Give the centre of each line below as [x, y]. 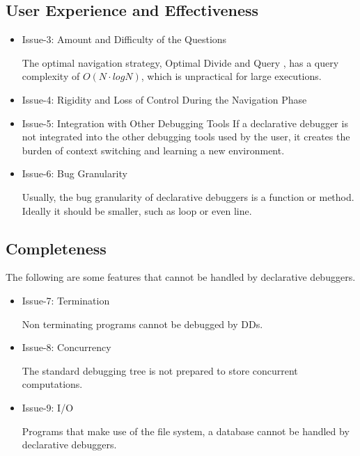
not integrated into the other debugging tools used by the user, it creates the [186, 137]
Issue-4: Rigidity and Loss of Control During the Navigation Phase [164, 99]
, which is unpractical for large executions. [231, 76]
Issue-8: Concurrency [66, 347]
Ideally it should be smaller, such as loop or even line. [137, 210]
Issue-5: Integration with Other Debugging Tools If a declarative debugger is [185, 123]
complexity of [51, 76]
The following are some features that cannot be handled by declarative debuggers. [181, 277]
